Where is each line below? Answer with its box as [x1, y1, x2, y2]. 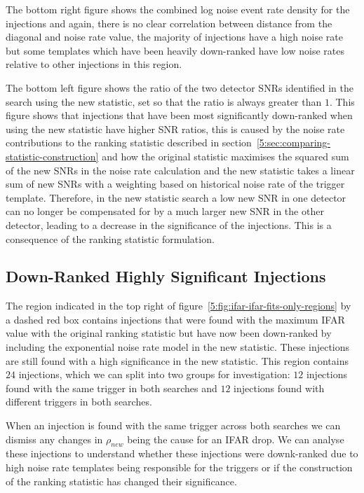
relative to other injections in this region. [6, 57, 182, 71]
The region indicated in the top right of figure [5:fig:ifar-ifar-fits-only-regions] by [6, 298, 351, 313]
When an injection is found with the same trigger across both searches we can [6, 418, 341, 433]
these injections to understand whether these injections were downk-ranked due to [6, 446, 358, 461]
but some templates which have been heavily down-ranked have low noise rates [6, 43, 344, 57]
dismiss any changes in [6, 431, 103, 446]
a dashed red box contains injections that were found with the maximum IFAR [6, 312, 345, 326]
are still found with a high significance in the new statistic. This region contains [6, 353, 349, 368]
